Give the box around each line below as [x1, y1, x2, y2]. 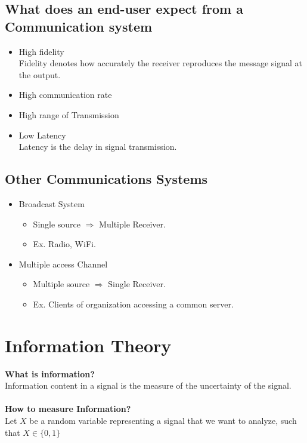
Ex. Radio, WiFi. [33, 238, 96, 250]
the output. [18, 68, 61, 81]
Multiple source [33, 278, 90, 290]
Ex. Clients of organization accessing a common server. [33, 297, 234, 310]
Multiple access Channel [18, 257, 108, 270]
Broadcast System [18, 197, 85, 210]
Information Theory [5, 333, 172, 357]
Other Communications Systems [5, 170, 208, 188]
